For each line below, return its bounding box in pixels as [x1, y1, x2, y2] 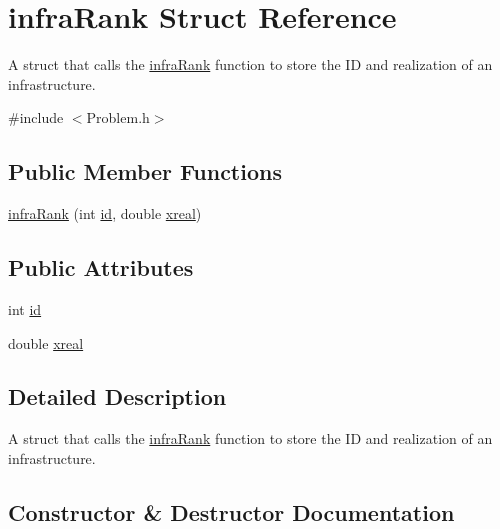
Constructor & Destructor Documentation [8, 496, 455, 527]
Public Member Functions [8, 156, 282, 187]
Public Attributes [8, 252, 194, 283]
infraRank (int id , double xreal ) [8, 203, 202, 224]
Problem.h [86, 107, 150, 128]
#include [8, 107, 64, 128]
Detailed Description [8, 381, 227, 412]
